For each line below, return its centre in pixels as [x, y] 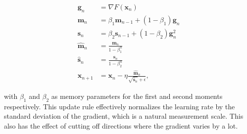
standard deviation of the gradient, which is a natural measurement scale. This [124, 116]
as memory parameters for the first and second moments [137, 96]
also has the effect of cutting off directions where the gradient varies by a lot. [121, 126]
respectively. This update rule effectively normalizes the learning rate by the [120, 106]
